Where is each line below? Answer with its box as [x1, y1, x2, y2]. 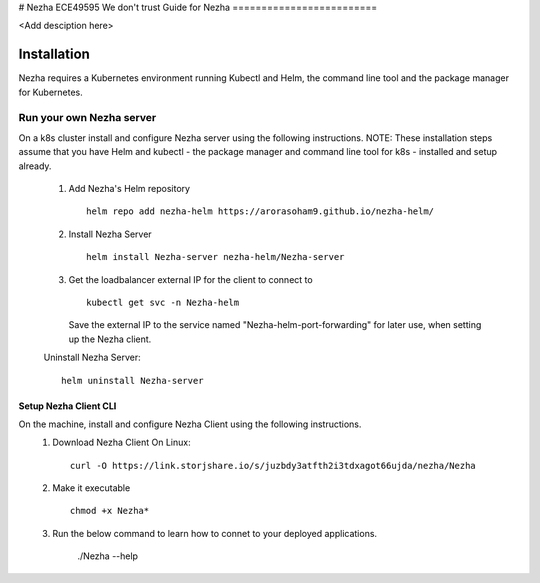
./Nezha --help [77, 550, 139, 562]
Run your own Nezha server [18, 111, 157, 125]
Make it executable [52, 482, 131, 494]
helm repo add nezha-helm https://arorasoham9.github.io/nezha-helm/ [86, 206, 435, 217]
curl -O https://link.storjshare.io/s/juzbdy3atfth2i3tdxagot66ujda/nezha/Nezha [70, 460, 477, 471]
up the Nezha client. [68, 333, 152, 345]
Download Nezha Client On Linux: [52, 436, 191, 449]
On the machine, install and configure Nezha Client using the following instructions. [18, 418, 362, 430]
